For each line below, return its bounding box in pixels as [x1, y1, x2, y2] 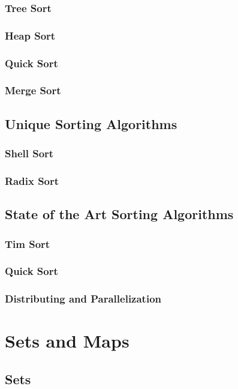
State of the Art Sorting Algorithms [5, 205, 234, 223]
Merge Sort [5, 83, 61, 98]
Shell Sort [5, 146, 54, 161]
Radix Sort [5, 173, 59, 188]
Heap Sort [5, 28, 56, 43]
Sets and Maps [5, 328, 129, 353]
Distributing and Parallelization [5, 291, 162, 306]
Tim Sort [5, 236, 50, 251]
